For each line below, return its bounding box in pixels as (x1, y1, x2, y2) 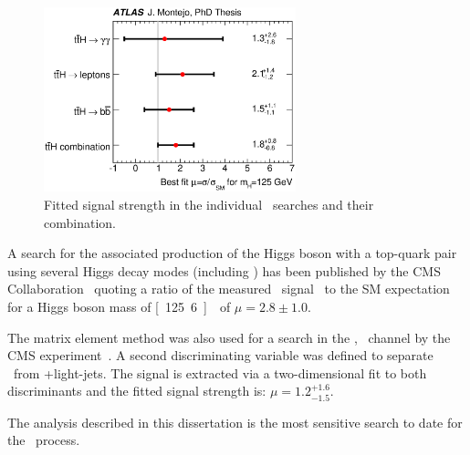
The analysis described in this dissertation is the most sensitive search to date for (7, 412, 463, 431)
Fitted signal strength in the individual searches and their (44, 194, 374, 213)
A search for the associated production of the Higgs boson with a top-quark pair (7, 243, 457, 263)
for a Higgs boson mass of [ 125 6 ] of (7, 296, 231, 315)
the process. (7, 430, 80, 450)
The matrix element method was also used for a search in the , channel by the (7, 327, 451, 346)
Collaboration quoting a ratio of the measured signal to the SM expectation (7, 279, 450, 298)
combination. (44, 212, 116, 232)
